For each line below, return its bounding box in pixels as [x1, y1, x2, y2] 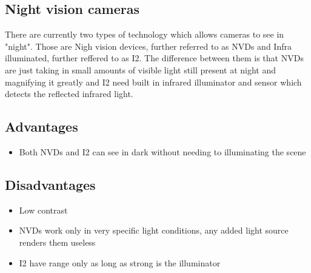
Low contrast [19, 203, 68, 216]
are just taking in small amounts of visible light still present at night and [5, 63, 276, 76]
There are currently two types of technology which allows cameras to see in [5, 28, 284, 41]
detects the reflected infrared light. [5, 87, 133, 100]
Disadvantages [5, 175, 96, 194]
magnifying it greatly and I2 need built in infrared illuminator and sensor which [5, 75, 302, 88]
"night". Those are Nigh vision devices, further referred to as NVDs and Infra [5, 39, 292, 52]
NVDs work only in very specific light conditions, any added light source [19, 224, 289, 237]
